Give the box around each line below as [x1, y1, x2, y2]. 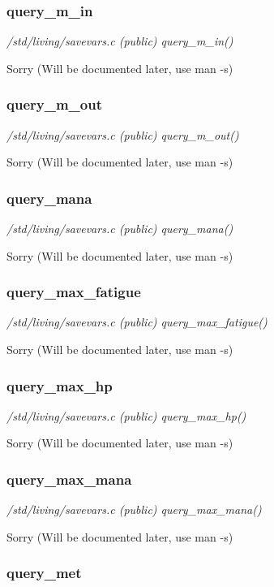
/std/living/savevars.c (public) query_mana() [6, 220, 233, 237]
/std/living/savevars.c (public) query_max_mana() [6, 501, 262, 518]
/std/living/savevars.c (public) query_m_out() [6, 126, 239, 143]
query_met [6, 563, 82, 583]
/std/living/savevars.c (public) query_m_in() [6, 32, 233, 50]
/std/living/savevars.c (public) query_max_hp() [6, 407, 246, 424]
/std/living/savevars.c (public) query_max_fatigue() [6, 313, 268, 330]
